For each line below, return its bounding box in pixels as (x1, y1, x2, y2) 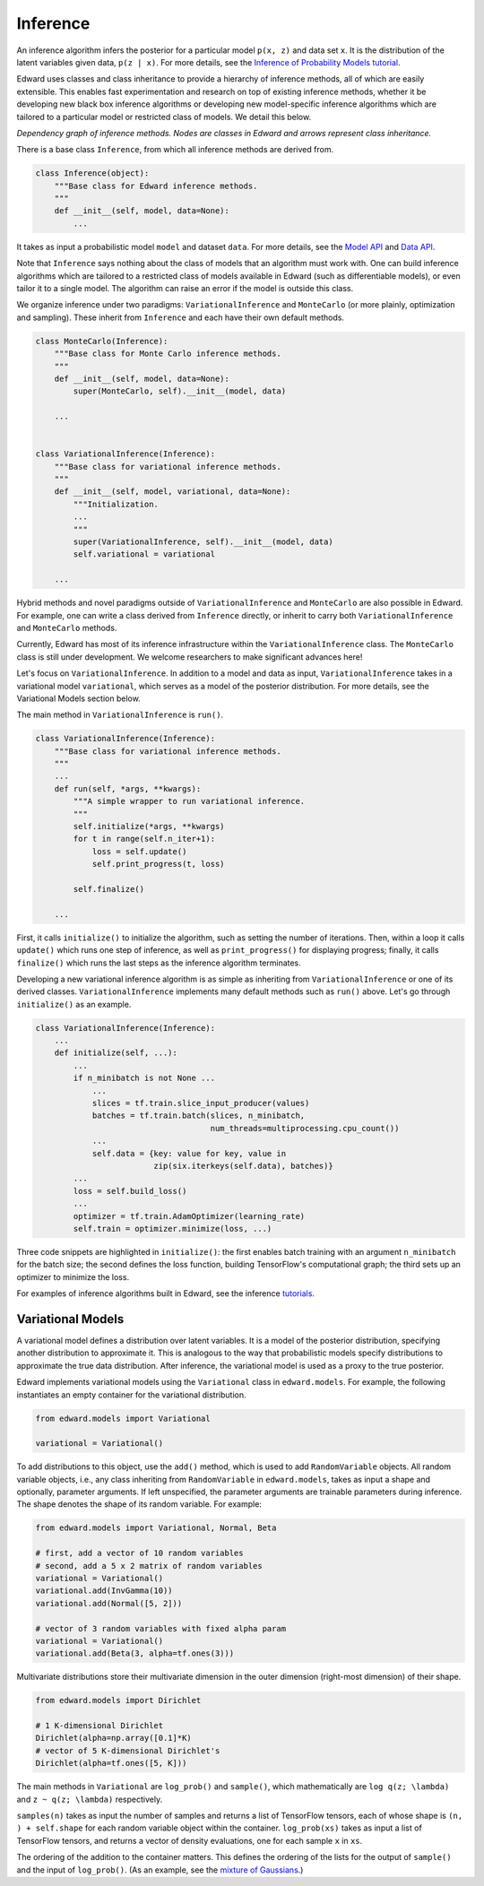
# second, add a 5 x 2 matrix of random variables (35, 1561, 264, 1570)
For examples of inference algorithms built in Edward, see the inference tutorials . (16, 1288, 315, 1299)
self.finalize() (73, 884, 145, 894)
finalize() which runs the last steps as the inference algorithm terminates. (16, 957, 302, 968)
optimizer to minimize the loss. (16, 1271, 130, 1282)
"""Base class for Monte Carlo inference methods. (54, 349, 281, 359)
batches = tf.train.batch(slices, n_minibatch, (91, 1111, 306, 1120)
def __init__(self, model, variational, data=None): (54, 487, 291, 497)
